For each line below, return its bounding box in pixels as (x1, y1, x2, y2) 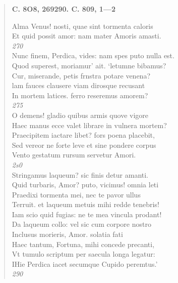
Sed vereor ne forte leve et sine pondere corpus (12, 139, 156, 150)
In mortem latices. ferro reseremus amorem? (12, 90, 148, 100)
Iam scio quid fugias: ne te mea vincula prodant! (12, 209, 162, 219)
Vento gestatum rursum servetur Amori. (12, 149, 136, 160)
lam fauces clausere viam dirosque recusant (12, 80, 145, 91)
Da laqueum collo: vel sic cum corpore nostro (12, 219, 151, 229)
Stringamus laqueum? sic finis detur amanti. (12, 169, 149, 180)
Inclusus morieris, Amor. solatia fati (12, 229, 123, 239)
